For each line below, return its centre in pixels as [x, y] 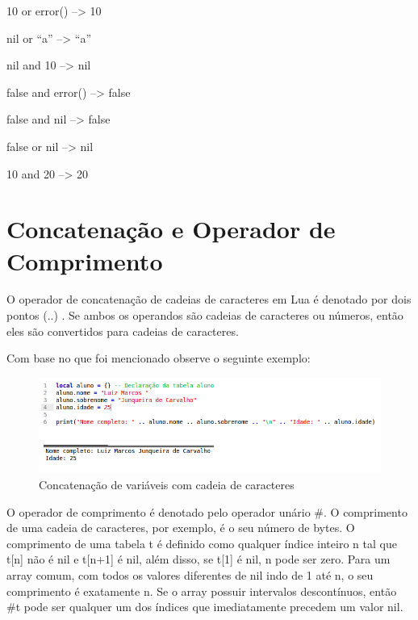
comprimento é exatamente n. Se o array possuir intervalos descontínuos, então [202, 591]
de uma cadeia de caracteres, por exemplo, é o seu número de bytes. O [181, 528]
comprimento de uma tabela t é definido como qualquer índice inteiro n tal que [202, 543]
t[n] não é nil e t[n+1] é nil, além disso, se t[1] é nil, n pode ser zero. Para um [199, 559]
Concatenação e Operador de [171, 229]
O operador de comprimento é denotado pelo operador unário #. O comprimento [207, 511]
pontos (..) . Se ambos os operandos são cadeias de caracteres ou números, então [205, 315]
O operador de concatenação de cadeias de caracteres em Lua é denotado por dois [209, 299]
